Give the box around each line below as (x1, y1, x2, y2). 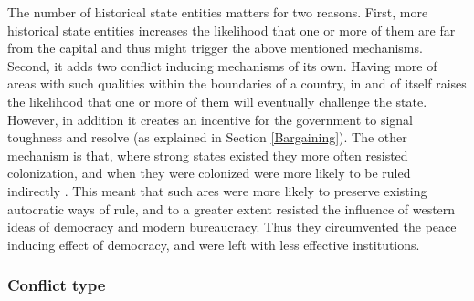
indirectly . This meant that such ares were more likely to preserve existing (7, 181, 427, 200)
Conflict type (7, 274, 106, 296)
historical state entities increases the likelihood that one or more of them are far (7, 20, 456, 39)
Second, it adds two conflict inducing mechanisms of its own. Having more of (7, 56, 437, 75)
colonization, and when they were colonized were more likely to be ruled (7, 163, 411, 182)
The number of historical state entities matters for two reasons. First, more (7, 3, 428, 21)
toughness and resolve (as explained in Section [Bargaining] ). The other (7, 128, 407, 147)
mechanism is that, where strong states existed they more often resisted (7, 145, 408, 164)
